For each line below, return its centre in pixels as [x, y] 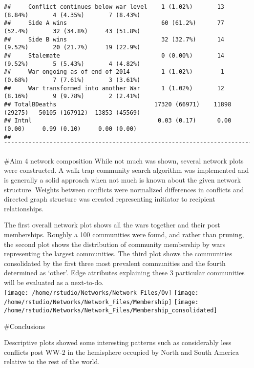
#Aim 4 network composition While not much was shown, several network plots [124, 160]
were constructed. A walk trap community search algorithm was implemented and [127, 170]
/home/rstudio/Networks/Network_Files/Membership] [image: [101, 302]
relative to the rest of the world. [52, 361]
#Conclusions [25, 326]
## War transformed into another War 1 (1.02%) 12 [114, 88]
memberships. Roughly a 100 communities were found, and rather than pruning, [124, 234]
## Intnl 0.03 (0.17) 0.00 [118, 121]
